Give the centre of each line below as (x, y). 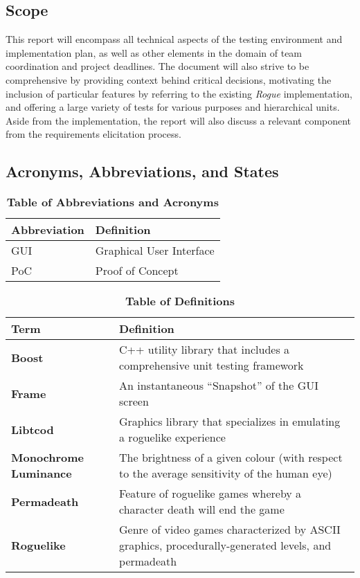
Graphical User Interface (155, 251)
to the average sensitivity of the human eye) (226, 473)
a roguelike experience (172, 437)
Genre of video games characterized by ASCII (230, 530)
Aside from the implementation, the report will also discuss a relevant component (179, 120)
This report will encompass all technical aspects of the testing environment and (174, 39)
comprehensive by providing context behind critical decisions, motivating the (169, 79)
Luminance (42, 473)
